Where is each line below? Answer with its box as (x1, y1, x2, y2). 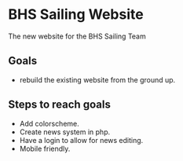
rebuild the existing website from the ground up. (19, 75, 176, 84)
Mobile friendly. (19, 144, 71, 153)
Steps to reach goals (8, 98, 112, 112)
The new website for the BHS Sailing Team (8, 31, 147, 41)
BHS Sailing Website (8, 5, 144, 24)
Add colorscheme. (19, 119, 80, 128)
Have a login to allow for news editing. (19, 135, 144, 145)
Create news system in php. (19, 127, 111, 137)
